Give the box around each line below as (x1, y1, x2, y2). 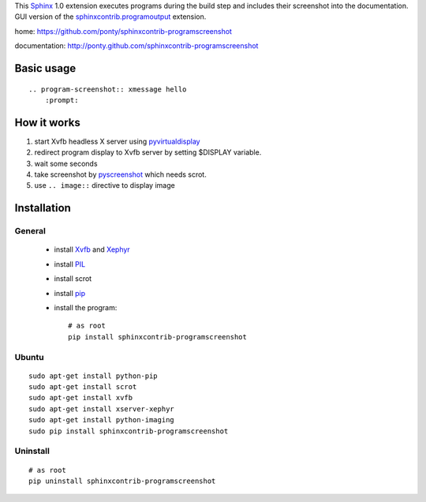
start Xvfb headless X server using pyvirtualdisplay (34, 137, 200, 146)
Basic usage (14, 62, 77, 75)
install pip (54, 288, 86, 298)
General (14, 226, 47, 237)
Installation (14, 201, 71, 215)
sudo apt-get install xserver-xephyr (28, 404, 175, 414)
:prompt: (44, 96, 79, 104)
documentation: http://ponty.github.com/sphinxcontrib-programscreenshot (14, 41, 259, 51)
